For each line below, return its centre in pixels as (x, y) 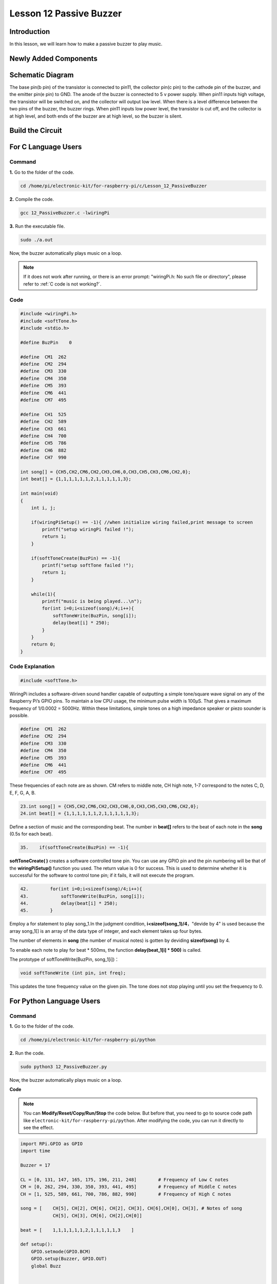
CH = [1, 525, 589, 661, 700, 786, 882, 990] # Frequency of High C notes (126, 1194)
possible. (19, 715)
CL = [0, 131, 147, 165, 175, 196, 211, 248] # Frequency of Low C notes (124, 1179)
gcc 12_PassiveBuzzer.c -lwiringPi (65, 213)
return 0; (43, 644)
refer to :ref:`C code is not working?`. (62, 284)
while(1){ (43, 594)
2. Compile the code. (32, 199)
